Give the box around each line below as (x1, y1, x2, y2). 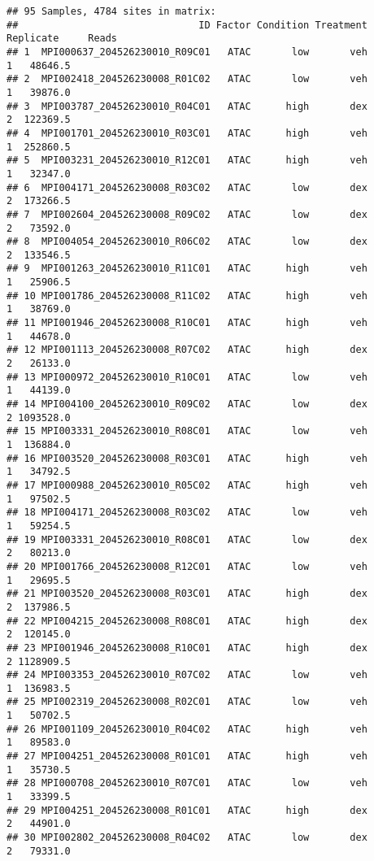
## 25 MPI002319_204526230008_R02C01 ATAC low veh (7, 696, 367, 708)
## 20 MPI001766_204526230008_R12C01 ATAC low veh (7, 560, 367, 572)
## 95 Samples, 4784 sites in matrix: (7, 6, 216, 17)
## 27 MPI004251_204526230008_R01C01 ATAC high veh (7, 750, 367, 763)
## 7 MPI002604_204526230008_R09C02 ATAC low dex (7, 208, 367, 220)
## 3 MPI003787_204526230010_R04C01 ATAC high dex (7, 100, 367, 112)
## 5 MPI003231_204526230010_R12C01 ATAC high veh (7, 154, 367, 167)
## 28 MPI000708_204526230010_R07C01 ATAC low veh (7, 777, 367, 789)
